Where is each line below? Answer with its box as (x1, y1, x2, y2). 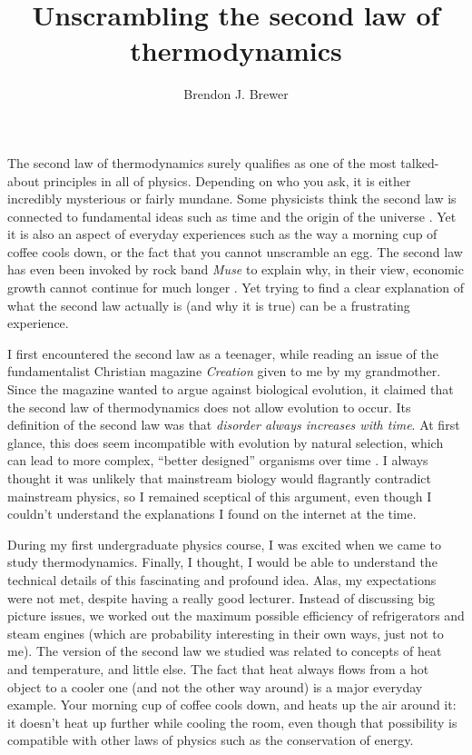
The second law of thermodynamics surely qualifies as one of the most (7, 153, 397, 172)
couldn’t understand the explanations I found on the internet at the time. (7, 504, 417, 523)
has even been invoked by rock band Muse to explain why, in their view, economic (7, 260, 464, 279)
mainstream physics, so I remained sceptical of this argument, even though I (7, 486, 432, 505)
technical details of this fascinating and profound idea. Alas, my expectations (7, 570, 437, 589)
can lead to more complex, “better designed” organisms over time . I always (7, 451, 428, 470)
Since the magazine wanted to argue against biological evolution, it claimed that (7, 380, 454, 399)
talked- (400, 153, 439, 172)
